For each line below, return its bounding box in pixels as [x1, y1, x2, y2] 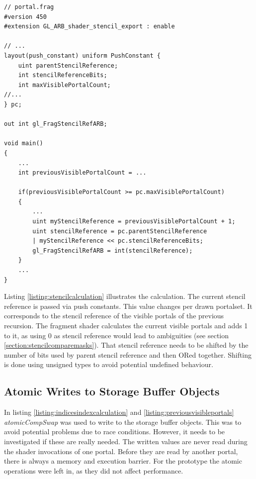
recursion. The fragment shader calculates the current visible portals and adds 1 [4, 320, 248, 330]
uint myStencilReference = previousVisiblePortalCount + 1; [32, 218, 236, 225]
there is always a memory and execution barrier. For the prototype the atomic [4, 456, 242, 466]
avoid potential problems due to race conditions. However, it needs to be [4, 426, 225, 437]
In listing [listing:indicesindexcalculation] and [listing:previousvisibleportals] [4, 407, 234, 417]
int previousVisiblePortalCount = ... [18, 169, 147, 177]
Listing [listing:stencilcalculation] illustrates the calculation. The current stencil [4, 291, 246, 301]
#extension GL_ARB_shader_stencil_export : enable [4, 23, 175, 30]
